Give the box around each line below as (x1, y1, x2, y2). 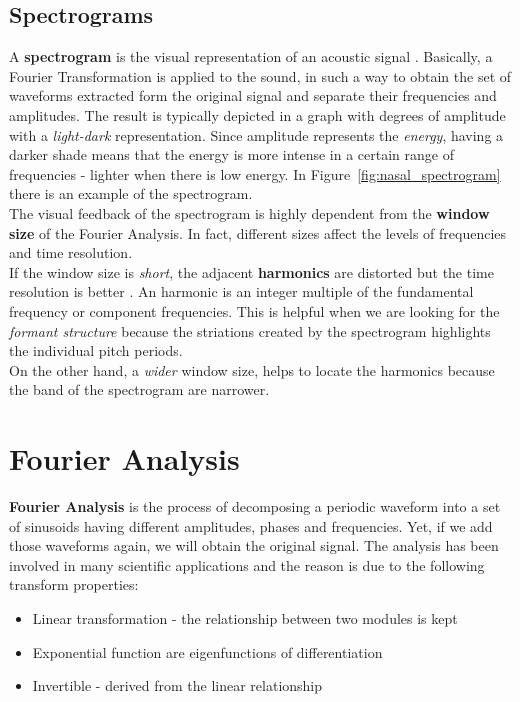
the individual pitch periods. (9, 340, 183, 361)
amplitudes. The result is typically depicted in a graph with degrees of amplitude (9, 104, 506, 125)
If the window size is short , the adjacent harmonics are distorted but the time (9, 261, 494, 282)
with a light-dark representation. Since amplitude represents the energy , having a (9, 124, 504, 145)
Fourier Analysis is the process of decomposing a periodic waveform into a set (9, 496, 501, 517)
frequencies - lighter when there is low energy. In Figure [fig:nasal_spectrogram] (9, 163, 501, 184)
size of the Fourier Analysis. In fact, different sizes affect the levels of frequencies (9, 222, 507, 243)
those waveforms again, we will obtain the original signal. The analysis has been (9, 535, 499, 556)
